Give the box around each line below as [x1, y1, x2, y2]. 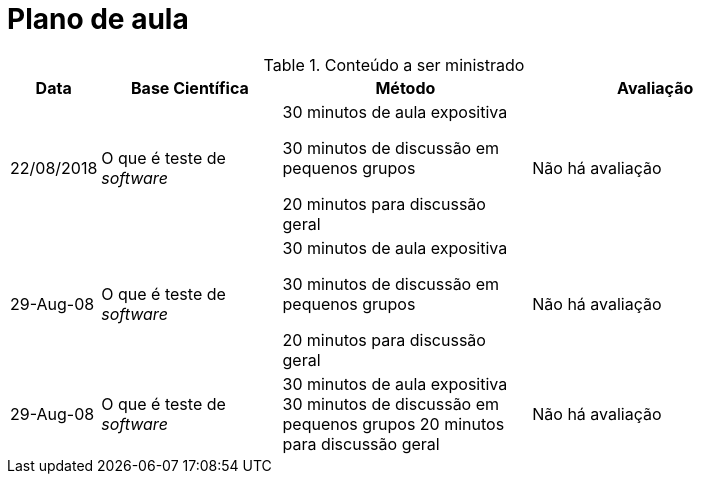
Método [375, 77, 436, 98]
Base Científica [131, 77, 249, 98]
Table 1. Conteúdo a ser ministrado [263, 54, 525, 75]
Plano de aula [7, 2, 189, 36]
